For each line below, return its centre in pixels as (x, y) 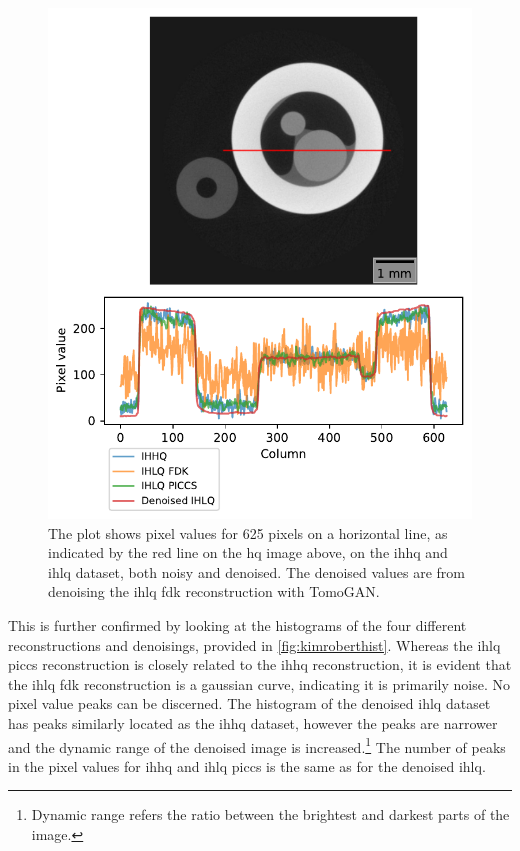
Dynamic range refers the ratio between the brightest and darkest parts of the (270, 814)
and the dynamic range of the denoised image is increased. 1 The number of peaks (257, 745)
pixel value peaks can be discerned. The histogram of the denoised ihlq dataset (249, 703)
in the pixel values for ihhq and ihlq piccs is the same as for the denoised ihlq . (247, 765)
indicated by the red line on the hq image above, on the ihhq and (248, 552)
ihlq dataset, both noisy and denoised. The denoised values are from (256, 571)
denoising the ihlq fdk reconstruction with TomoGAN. (214, 591)
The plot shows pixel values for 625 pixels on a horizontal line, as (248, 532)
